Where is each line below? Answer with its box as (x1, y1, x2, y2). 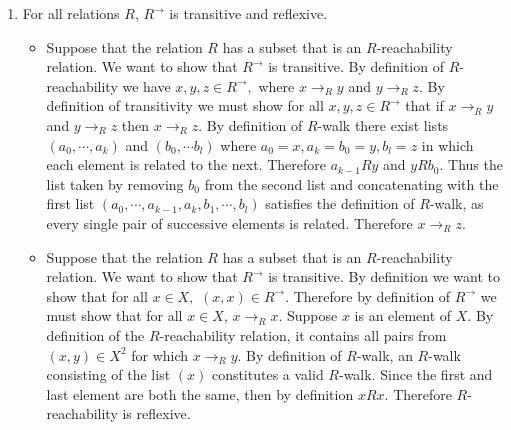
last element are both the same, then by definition (46, 383, 354, 404)
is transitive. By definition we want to (268, 266, 500, 287)
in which (421, 134, 474, 155)
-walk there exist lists (317, 114, 449, 135)
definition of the (46, 324, 145, 345)
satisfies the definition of (265, 193, 415, 214)
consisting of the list (46, 364, 171, 385)
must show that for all (46, 305, 183, 326)
